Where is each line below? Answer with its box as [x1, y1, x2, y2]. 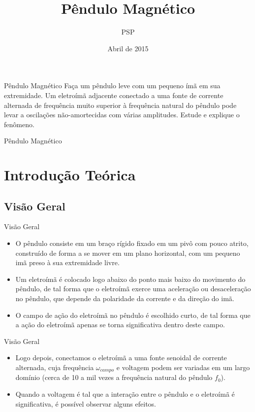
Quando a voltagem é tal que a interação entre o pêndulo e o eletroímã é [15, 389, 235, 399]
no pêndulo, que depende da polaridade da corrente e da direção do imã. [15, 293, 234, 304]
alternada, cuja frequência [15, 362, 94, 372]
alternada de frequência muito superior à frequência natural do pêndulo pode [4, 100, 237, 110]
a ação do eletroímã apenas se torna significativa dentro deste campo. [15, 319, 225, 330]
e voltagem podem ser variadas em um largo [116, 362, 250, 372]
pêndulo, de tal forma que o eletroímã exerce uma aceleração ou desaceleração [15, 283, 251, 294]
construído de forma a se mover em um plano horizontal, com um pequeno [15, 247, 240, 258]
